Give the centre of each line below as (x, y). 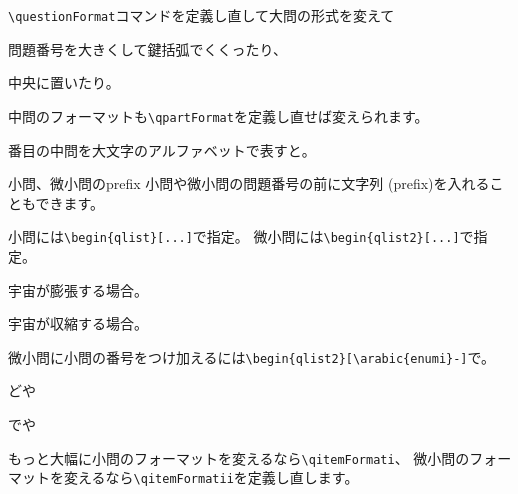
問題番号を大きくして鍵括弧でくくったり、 (148, 48)
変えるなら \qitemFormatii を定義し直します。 (211, 477)
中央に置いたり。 (64, 82)
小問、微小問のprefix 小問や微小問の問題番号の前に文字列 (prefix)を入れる (249, 183)
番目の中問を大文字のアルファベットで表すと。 (162, 149)
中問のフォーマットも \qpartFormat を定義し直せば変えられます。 (218, 115)
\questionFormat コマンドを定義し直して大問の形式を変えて (201, 15)
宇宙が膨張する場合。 (78, 289)
